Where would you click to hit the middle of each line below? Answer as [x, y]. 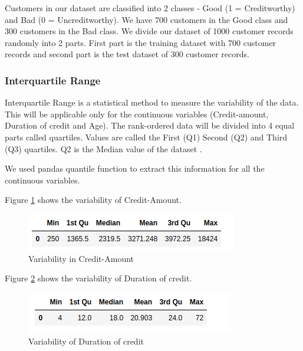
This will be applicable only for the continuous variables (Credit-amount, [137, 114]
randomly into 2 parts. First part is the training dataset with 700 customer [141, 42]
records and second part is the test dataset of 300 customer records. [127, 54]
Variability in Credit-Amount [81, 258]
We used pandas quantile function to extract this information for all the [135, 168]
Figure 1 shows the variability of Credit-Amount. [93, 200]
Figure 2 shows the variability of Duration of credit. [98, 278]
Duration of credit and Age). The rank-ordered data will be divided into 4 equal [150, 125]
